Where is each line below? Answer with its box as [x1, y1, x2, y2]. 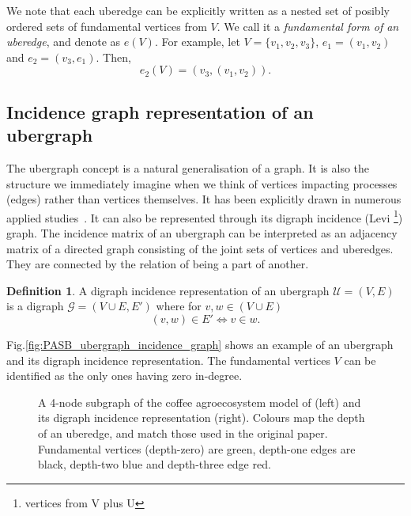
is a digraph [6, 298, 64, 314]
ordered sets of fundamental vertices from [6, 17, 207, 34]
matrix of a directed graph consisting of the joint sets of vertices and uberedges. [6, 240, 394, 256]
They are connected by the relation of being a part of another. [6, 256, 309, 272]
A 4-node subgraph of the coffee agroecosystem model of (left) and [38, 393, 361, 410]
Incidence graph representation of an [6, 99, 314, 123]
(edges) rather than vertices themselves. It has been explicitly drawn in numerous [6, 191, 402, 207]
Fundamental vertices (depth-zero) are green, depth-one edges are [38, 440, 356, 457]
